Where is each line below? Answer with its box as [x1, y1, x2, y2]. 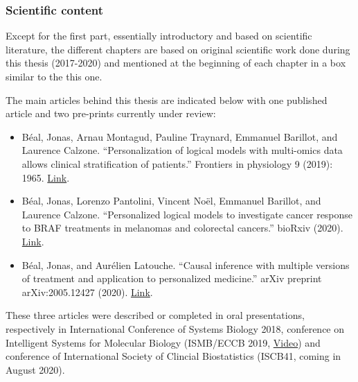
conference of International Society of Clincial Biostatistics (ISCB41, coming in [6, 349, 341, 363]
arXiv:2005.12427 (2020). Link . [21, 284, 153, 299]
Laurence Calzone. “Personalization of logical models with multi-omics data [21, 143, 343, 157]
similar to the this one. [6, 69, 102, 83]
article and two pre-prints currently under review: [6, 106, 216, 121]
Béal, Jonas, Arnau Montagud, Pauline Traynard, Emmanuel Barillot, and [21, 129, 338, 144]
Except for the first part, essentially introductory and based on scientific [6, 28, 312, 43]
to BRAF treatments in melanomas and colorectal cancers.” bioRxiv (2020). [21, 220, 343, 235]
